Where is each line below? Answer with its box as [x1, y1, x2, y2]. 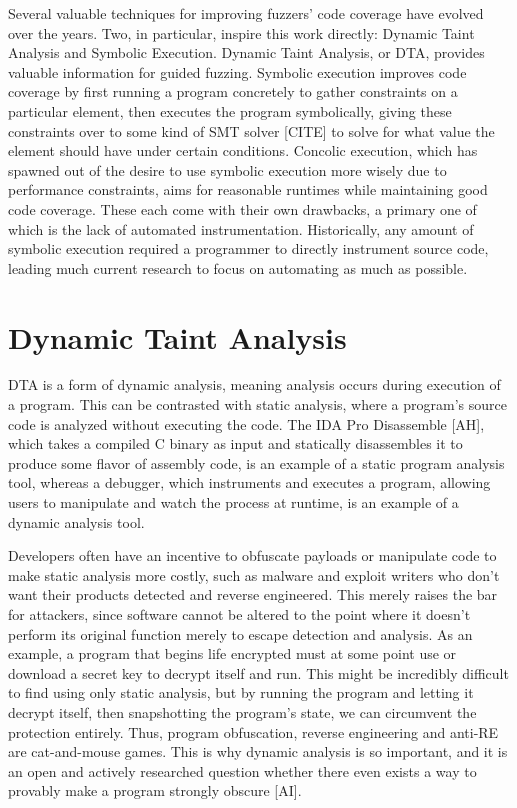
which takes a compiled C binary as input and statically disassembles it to [8, 433, 463, 454]
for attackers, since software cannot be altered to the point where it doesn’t [8, 603, 471, 624]
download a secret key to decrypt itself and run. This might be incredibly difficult [8, 662, 509, 683]
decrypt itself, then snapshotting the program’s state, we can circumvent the [8, 701, 477, 722]
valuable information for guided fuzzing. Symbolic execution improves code [8, 61, 467, 82]
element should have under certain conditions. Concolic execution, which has [8, 140, 478, 161]
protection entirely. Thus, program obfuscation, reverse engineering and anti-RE [8, 721, 499, 742]
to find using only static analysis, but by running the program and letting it [8, 682, 474, 703]
